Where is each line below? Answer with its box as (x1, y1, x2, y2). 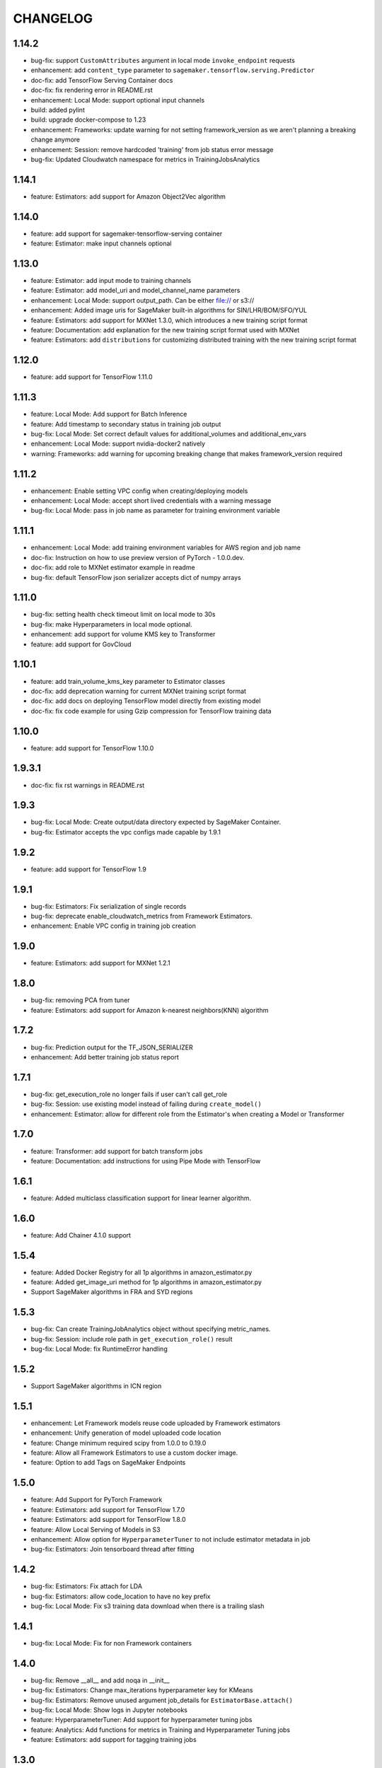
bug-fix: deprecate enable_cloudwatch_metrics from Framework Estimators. (30, 912, 253, 921)
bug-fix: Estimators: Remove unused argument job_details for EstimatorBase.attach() (30, 1696, 294, 1704)
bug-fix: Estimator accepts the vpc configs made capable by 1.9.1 (30, 827, 221, 836)
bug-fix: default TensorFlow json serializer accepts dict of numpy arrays (30, 573, 241, 581)
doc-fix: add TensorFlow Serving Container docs (30, 76, 173, 84)
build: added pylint (30, 106, 85, 115)
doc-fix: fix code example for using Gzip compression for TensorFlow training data (30, 706, 272, 715)
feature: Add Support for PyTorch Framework (30, 1496, 163, 1504)
